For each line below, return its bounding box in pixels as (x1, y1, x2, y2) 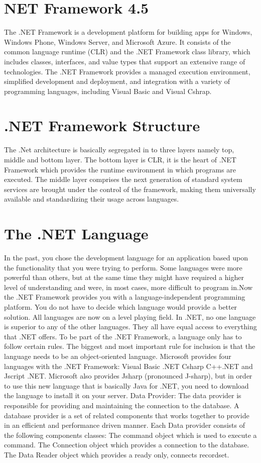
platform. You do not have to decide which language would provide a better (4, 302, 237, 312)
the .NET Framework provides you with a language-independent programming (4, 292, 245, 302)
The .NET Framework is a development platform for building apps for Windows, (4, 27, 252, 37)
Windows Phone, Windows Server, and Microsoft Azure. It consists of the (4, 36, 231, 47)
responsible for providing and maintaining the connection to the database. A (4, 400, 239, 410)
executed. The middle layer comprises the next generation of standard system (4, 174, 242, 184)
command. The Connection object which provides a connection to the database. (4, 439, 249, 450)
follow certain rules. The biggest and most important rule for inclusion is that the (4, 341, 255, 351)
